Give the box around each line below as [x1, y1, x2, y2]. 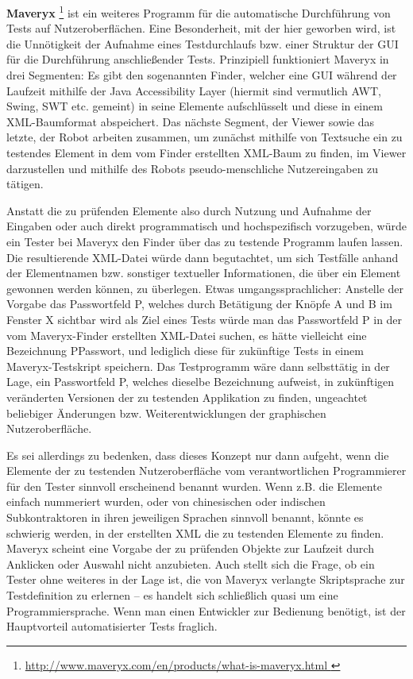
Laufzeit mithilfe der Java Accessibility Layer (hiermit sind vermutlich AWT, [6, 82, 381, 98]
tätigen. [6, 176, 44, 192]
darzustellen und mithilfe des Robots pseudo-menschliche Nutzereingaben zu [6, 160, 379, 176]
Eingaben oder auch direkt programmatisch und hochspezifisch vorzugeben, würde [6, 218, 407, 234]
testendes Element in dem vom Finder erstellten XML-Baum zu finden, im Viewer [6, 145, 407, 160]
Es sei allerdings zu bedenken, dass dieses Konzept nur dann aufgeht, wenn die [6, 446, 389, 463]
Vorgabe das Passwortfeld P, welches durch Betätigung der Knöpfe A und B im [6, 295, 392, 312]
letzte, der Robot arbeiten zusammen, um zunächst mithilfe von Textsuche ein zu [6, 129, 403, 145]
